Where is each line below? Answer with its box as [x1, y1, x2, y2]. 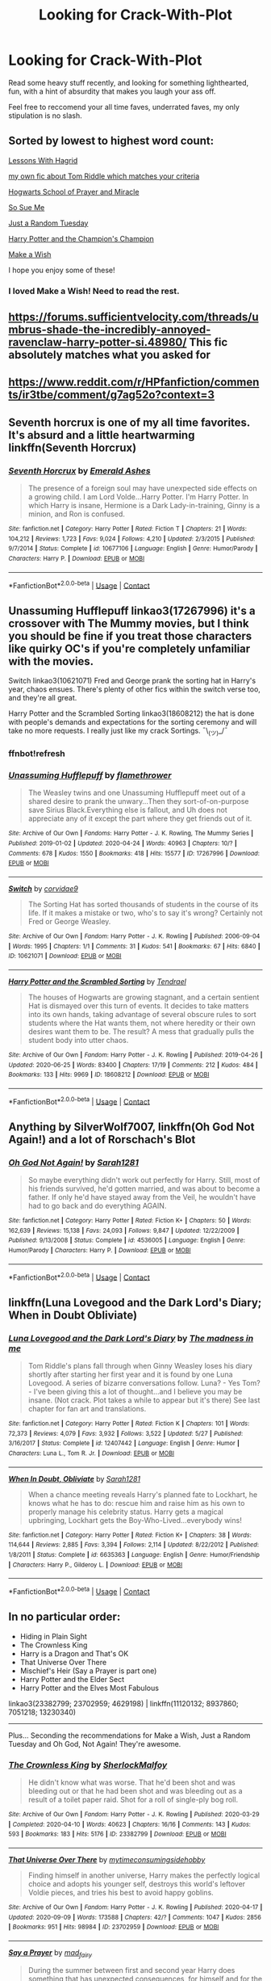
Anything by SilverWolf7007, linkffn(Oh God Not [8, 1120, 255, 1134]
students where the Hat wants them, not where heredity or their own [27, 1018, 256, 1028]
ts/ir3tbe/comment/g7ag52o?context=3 [8, 388, 215, 402]
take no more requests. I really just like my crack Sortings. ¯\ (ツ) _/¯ [8, 726, 228, 738]
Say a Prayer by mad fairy [8, 1948, 93, 1959]
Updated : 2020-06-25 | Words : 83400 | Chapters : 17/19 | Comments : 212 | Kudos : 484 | [8, 1061, 258, 1069]
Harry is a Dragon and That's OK [19, 1648, 129, 1658]
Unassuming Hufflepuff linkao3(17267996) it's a [8, 604, 256, 617]
